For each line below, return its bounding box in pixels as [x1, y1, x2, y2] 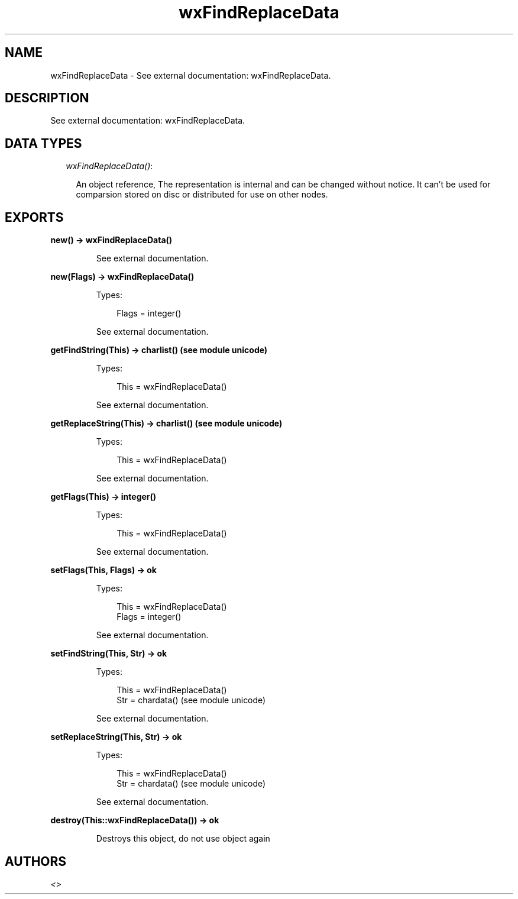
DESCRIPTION [5, 90, 89, 106]
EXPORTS [5, 209, 64, 225]
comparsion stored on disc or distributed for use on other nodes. [76, 189, 328, 200]
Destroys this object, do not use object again [96, 833, 270, 844]
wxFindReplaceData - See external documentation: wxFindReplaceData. [50, 70, 331, 80]
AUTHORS [5, 853, 67, 869]
